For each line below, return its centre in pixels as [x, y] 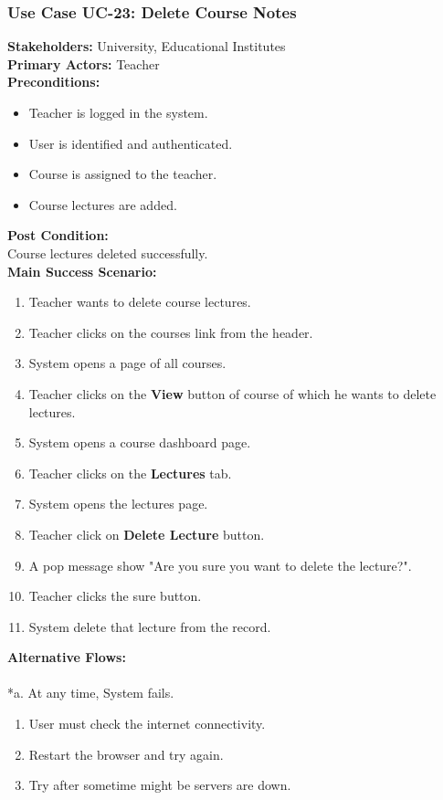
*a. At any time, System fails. [91, 693]
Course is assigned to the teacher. [123, 174]
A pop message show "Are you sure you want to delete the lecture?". [220, 565]
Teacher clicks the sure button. [115, 596]
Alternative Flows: [67, 657]
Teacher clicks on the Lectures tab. [130, 473]
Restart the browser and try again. [126, 754]
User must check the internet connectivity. [147, 724]
